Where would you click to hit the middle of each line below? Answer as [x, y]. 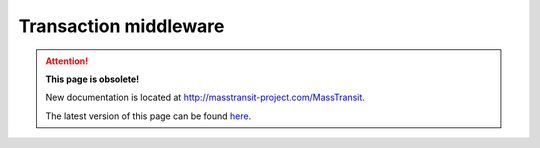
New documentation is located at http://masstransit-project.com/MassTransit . [205, 97]
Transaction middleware [121, 26]
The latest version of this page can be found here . [148, 116]
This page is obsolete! [92, 79]
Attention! [67, 61]
